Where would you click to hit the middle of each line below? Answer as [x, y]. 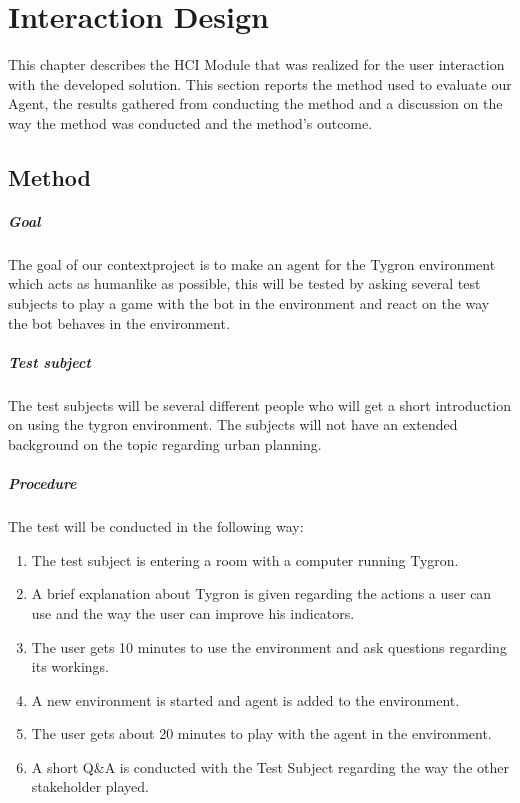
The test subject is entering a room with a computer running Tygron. [245, 559]
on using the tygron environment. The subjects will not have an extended [233, 424]
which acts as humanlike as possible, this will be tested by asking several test [244, 283]
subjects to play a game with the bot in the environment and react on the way [249, 303]
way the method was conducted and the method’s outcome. [190, 122]
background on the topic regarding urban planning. [165, 443]
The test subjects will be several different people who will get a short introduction [259, 404]
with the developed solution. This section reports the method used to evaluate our [260, 83]
